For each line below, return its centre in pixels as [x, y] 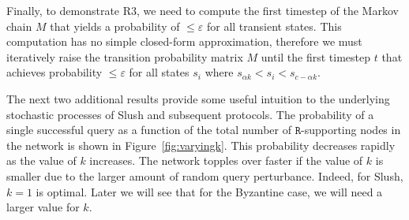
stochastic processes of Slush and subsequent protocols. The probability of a [190, 114]
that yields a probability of [115, 26]
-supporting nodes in [351, 130]
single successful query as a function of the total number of [149, 130]
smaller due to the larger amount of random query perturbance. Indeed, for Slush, [205, 175]
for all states [159, 72]
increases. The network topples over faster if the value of [226, 160]
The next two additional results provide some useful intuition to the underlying [198, 98]
